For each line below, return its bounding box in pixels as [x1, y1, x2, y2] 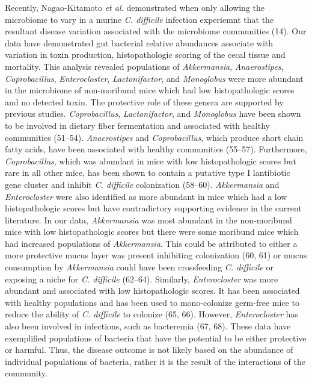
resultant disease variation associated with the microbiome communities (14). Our [5, 25, 307, 37]
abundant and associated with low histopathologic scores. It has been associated [5, 284, 300, 297]
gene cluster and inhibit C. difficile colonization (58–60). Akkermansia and [5, 178, 280, 190]
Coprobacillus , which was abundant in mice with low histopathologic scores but [5, 154, 297, 167]
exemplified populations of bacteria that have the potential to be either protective [5, 331, 307, 344]
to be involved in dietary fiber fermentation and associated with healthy [5, 119, 270, 131]
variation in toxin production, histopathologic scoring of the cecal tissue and [5, 48, 286, 61]
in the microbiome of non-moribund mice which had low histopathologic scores [5, 84, 295, 96]
